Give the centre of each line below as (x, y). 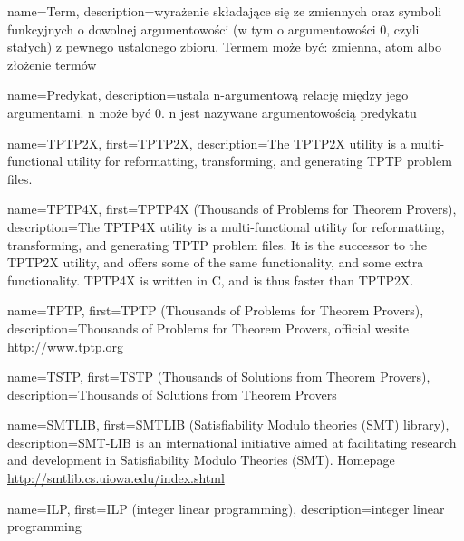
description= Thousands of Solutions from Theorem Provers (172, 394)
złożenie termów (52, 64)
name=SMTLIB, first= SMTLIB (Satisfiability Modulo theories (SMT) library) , (228, 425)
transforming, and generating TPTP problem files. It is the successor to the (217, 244)
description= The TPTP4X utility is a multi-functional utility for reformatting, (226, 226)
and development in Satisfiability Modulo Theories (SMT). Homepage (201, 460)
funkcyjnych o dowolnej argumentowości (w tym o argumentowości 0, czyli (213, 29)
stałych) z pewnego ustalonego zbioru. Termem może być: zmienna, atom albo (224, 47)
